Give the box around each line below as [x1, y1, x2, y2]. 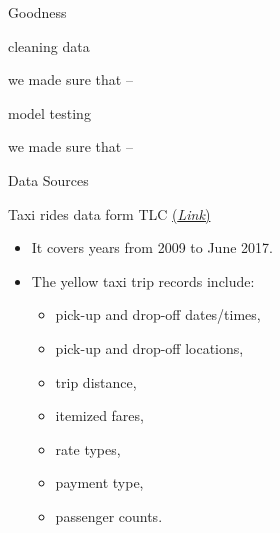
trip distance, [55, 371, 137, 392]
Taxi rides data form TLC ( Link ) [8, 203, 211, 224]
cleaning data [8, 35, 90, 56]
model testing [8, 102, 91, 123]
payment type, [55, 472, 144, 493]
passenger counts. [55, 505, 163, 526]
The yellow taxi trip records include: [31, 270, 255, 291]
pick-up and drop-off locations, [55, 337, 244, 358]
